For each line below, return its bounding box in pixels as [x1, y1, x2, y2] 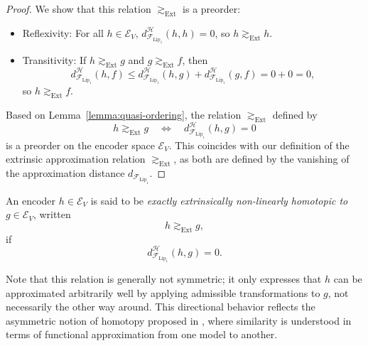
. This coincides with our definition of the [168, 137, 350, 152]
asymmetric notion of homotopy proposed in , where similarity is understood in [6, 313, 352, 328]
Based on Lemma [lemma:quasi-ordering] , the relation [6, 107, 242, 121]
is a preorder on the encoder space [6, 137, 155, 152]
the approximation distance [6, 166, 125, 180]
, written [33, 207, 71, 222]
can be [333, 271, 362, 286]
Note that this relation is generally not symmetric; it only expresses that [6, 271, 322, 286]
